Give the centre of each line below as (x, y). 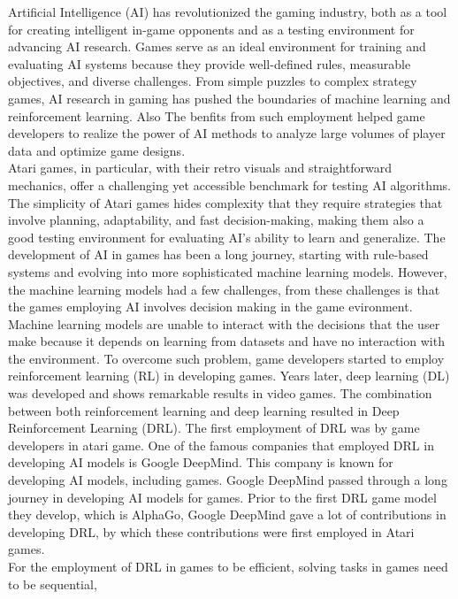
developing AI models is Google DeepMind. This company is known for (201, 462)
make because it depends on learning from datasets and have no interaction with (226, 341)
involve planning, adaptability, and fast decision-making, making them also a (216, 220)
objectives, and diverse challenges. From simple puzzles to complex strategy (213, 81)
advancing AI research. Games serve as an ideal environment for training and (217, 46)
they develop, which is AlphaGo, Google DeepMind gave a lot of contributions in (227, 515)
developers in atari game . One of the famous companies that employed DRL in (221, 445)
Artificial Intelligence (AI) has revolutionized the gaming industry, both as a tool (228, 12)
